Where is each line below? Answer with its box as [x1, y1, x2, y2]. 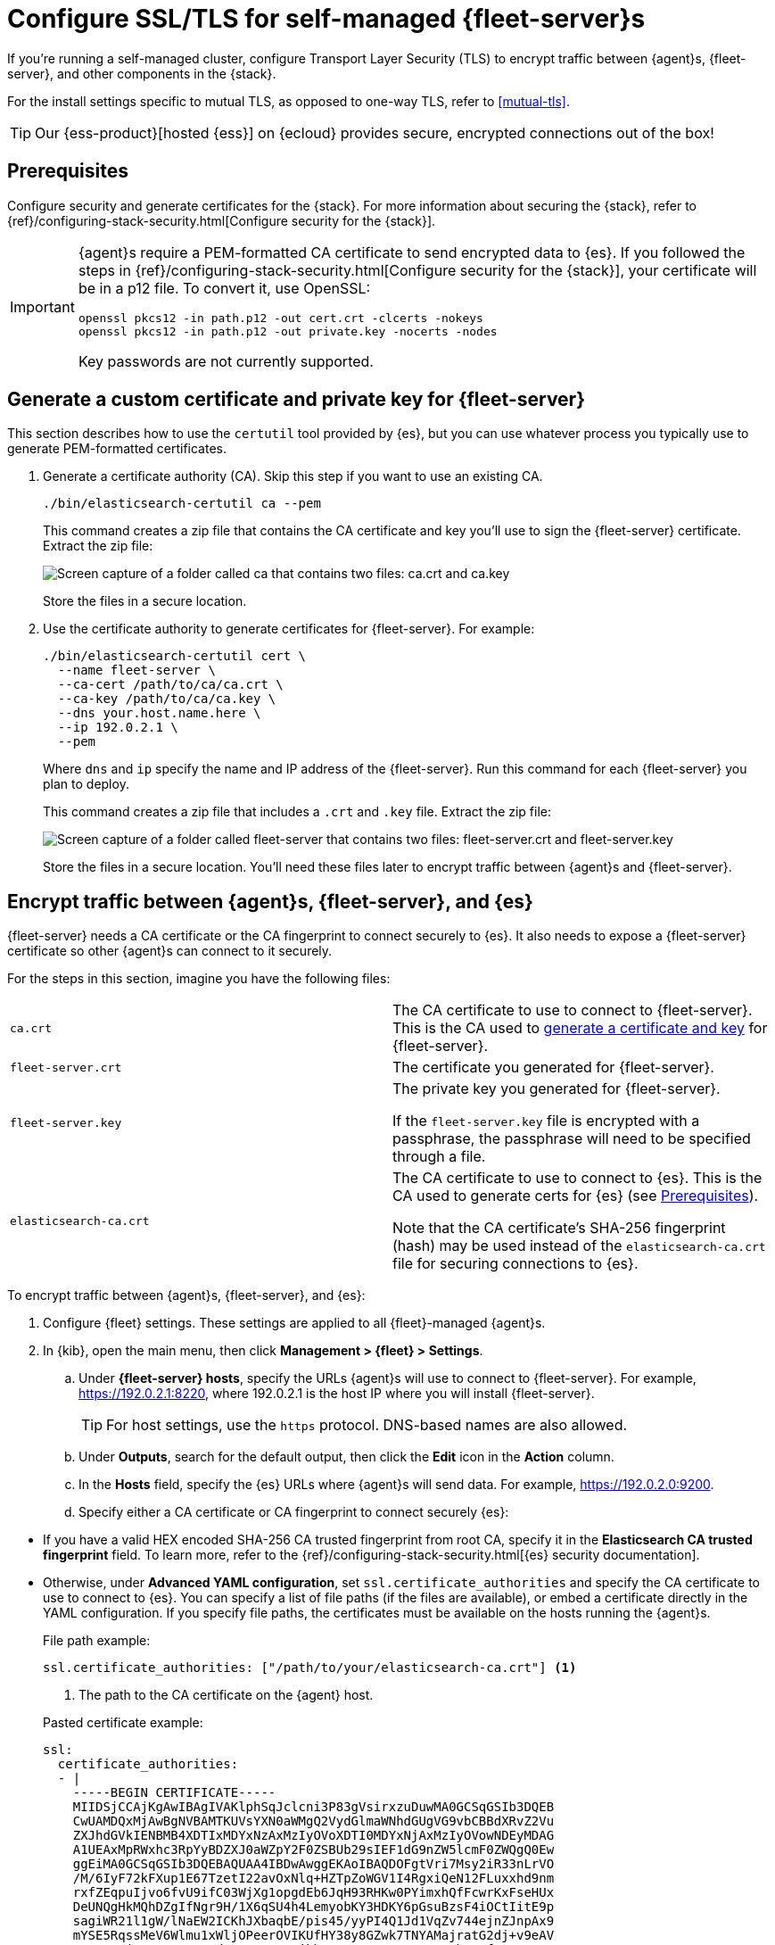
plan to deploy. [43, 776, 129, 792]
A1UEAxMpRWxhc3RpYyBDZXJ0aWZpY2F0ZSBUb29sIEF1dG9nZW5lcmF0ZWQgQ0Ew [72, 1842, 555, 1858]
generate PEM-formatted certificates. [7, 441, 227, 457]
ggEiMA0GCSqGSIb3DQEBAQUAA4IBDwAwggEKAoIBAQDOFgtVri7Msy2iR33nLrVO [72, 1857, 555, 1872]
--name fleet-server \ [57, 663, 216, 678]
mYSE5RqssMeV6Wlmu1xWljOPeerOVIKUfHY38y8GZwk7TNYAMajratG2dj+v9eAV [72, 1928, 555, 1943]
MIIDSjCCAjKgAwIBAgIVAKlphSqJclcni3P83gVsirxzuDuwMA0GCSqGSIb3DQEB [72, 1800, 555, 1815]
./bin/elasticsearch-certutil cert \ [43, 649, 307, 664]
